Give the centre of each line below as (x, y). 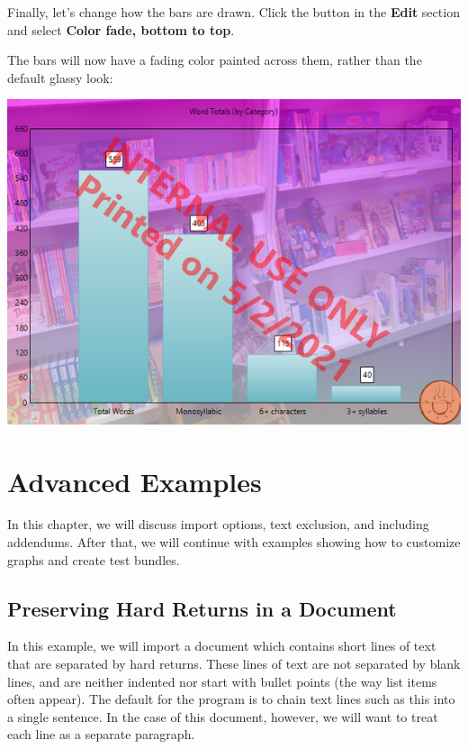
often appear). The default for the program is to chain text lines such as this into (231, 699)
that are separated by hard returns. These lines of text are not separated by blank (234, 664)
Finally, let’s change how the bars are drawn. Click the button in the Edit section (234, 12)
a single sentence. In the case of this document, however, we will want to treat (223, 716)
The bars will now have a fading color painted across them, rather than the (215, 60)
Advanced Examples (135, 481)
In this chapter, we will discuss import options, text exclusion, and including (218, 524)
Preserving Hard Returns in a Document (202, 608)
